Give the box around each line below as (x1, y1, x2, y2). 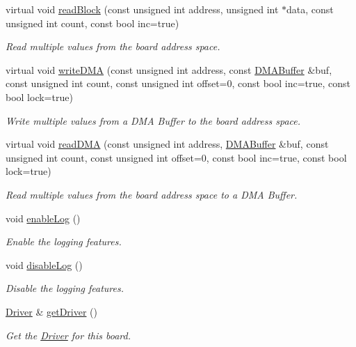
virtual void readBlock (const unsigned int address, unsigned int (6, 2, 279, 16)
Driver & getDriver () (6, 304, 98, 318)
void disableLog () (6, 257, 83, 272)
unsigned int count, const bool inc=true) (6, 15, 179, 30)
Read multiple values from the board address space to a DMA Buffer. (6, 187, 298, 201)
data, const (286, 2, 334, 16)
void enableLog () (6, 210, 81, 225)
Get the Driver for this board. (6, 327, 131, 342)
